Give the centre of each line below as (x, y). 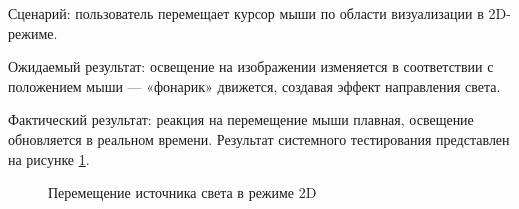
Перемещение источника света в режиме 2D (182, 192)
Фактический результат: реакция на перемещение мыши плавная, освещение (241, 119)
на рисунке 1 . (49, 158)
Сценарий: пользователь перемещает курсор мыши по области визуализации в (246, 13)
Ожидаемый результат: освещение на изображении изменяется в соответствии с (251, 66)
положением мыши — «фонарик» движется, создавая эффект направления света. (254, 85)
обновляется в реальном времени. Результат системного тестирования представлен (259, 138)
